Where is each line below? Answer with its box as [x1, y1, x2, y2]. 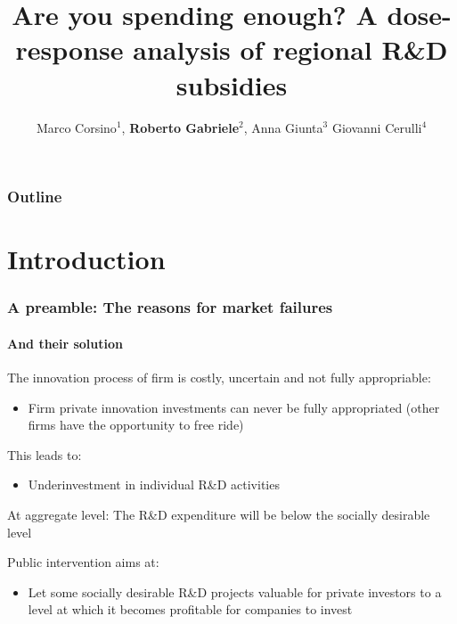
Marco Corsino [36, 118, 117, 136]
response [15, 31, 124, 68]
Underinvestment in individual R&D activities [28, 475, 280, 494]
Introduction [7, 241, 166, 277]
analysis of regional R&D [133, 31, 448, 68]
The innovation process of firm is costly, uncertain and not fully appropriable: [7, 368, 431, 387]
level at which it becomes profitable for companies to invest [28, 600, 353, 619]
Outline [7, 185, 62, 208]
